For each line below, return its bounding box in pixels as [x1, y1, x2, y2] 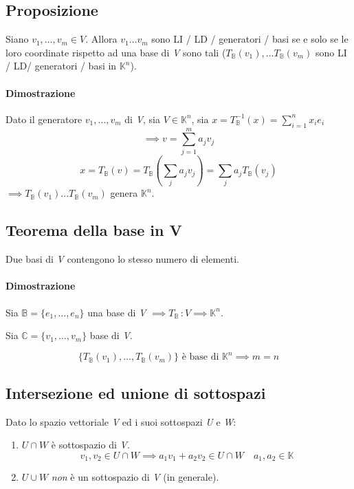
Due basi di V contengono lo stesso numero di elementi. [5, 252, 239, 266]
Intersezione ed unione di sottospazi [5, 382, 266, 403]
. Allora [85, 32, 118, 46]
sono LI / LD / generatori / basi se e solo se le [151, 32, 349, 46]
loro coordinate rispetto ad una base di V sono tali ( [5, 45, 226, 59]
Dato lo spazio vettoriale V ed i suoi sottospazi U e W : [5, 414, 236, 428]
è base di [181, 352, 219, 362]
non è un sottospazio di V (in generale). [51, 470, 219, 484]
